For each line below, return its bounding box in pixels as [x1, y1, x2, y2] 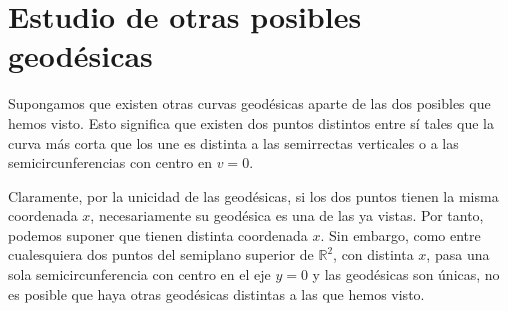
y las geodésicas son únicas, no [312, 264, 500, 285]
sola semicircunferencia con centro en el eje [8, 264, 271, 285]
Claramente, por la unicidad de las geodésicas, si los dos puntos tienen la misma [8, 185, 499, 206]
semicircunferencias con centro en [8, 152, 213, 173]
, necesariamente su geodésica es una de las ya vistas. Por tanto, [90, 205, 484, 226]
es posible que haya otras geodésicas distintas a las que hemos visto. [8, 283, 425, 304]
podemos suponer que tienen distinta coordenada [8, 224, 308, 245]
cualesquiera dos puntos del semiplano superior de [8, 244, 314, 265]
